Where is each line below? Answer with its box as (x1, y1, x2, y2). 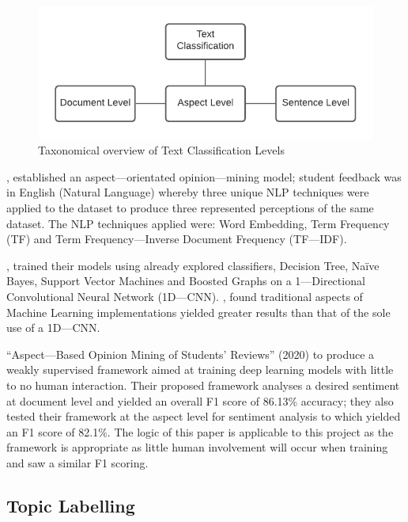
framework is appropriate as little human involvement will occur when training (6, 439, 388, 455)
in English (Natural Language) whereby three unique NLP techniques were (6, 184, 369, 200)
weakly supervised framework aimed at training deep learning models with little (6, 361, 394, 378)
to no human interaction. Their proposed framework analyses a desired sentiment (6, 377, 400, 393)
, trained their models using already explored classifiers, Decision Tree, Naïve (6, 257, 380, 273)
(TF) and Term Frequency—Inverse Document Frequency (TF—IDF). (6, 231, 347, 247)
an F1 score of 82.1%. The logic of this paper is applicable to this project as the (6, 423, 394, 440)
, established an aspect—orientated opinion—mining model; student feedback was (6, 168, 402, 185)
